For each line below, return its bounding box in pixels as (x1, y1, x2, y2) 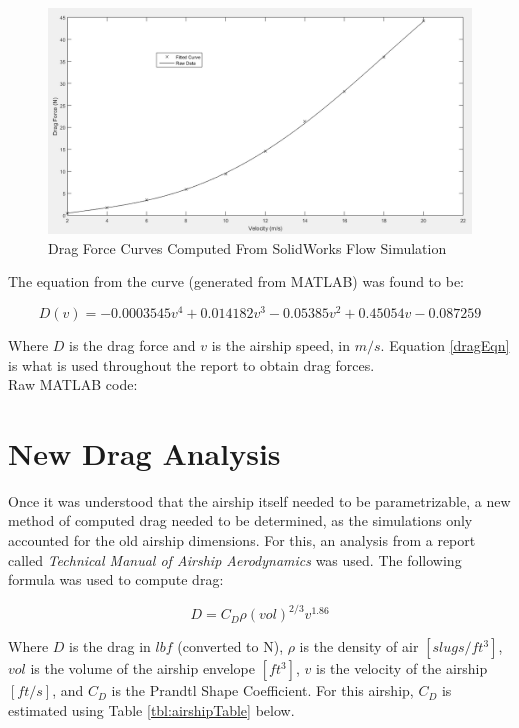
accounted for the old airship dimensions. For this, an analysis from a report (8, 530, 476, 551)
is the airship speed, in (211, 334, 351, 355)
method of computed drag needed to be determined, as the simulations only (8, 510, 473, 531)
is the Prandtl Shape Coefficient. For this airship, (111, 680, 414, 701)
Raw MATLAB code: (8, 374, 138, 395)
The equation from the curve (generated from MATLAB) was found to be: (8, 271, 465, 292)
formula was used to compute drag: (8, 569, 224, 590)
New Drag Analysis (8, 432, 281, 473)
